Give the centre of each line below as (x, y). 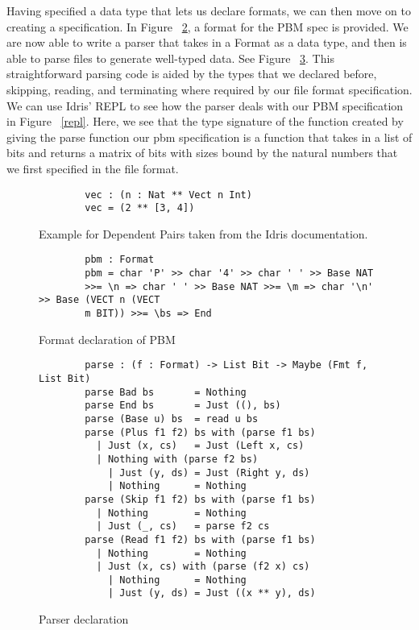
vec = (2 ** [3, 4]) (140, 208)
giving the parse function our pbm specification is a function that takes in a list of (209, 137)
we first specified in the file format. (93, 168)
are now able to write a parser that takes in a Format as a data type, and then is (207, 42)
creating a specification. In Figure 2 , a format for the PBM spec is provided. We (207, 26)
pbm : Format (120, 260)
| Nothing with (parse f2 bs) (177, 459)
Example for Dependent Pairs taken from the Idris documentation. (203, 233)
